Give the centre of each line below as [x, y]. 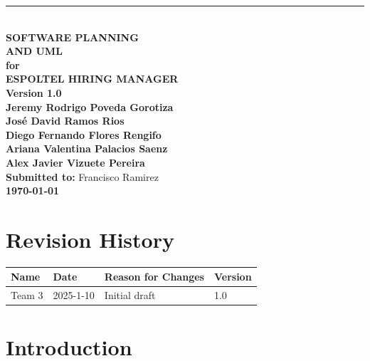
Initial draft [130, 295]
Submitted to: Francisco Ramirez [82, 176]
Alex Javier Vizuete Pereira [75, 162]
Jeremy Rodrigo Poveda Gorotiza [90, 106]
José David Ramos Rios [65, 121]
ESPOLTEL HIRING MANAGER [92, 79]
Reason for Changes [154, 277]
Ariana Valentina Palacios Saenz [87, 148]
